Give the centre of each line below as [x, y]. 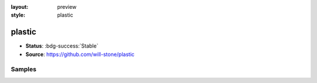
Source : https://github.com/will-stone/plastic [80, 54]
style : [18, 15]
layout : [20, 7]
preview [67, 7]
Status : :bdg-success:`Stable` [62, 46]
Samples [23, 69]
